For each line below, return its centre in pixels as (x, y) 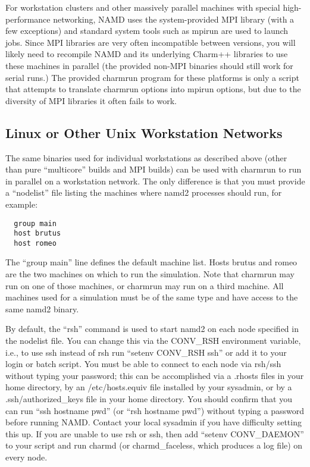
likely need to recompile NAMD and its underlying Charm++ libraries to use (147, 54)
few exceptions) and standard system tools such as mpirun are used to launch (147, 31)
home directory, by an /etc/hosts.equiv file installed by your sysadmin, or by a (149, 387)
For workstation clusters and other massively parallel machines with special (143, 7)
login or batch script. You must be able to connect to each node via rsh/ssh (143, 364)
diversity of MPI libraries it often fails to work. (91, 100)
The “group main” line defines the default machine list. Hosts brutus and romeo (151, 262)
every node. (26, 457)
